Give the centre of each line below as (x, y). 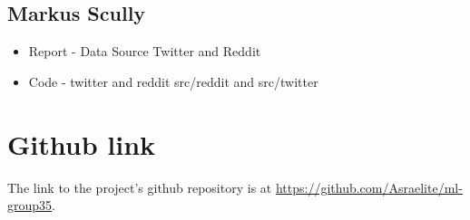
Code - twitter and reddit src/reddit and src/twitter (173, 81)
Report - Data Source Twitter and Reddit (145, 51)
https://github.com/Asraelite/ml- (369, 187)
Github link (82, 143)
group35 (30, 205)
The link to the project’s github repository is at (140, 187)
